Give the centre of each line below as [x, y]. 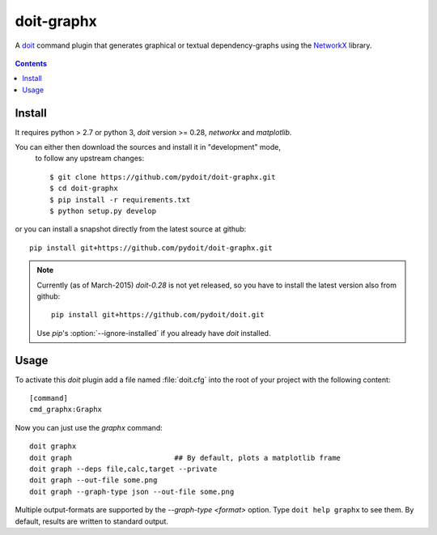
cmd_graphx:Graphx [66, 410]
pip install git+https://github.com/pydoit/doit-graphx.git [151, 248]
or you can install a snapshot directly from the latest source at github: [131, 229]
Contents [31, 63]
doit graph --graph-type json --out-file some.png [132, 491]
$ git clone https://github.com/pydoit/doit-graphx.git [163, 177]
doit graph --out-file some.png [93, 480]
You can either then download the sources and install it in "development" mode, [148, 147]
